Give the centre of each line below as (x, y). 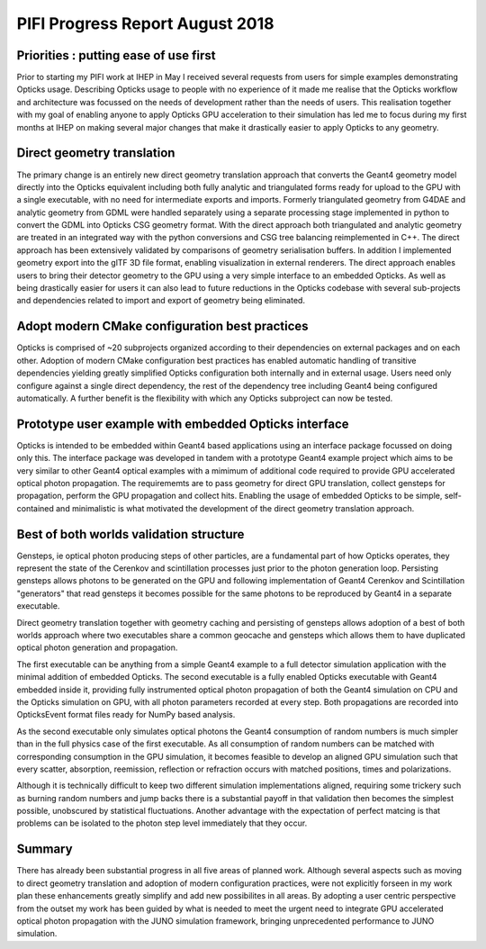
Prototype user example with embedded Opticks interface (183, 424)
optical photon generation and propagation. (97, 647)
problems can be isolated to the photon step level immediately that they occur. (162, 823)
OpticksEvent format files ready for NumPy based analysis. (126, 715)
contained (35, 508)
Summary (45, 850)
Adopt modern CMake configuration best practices (163, 326)
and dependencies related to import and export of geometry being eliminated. (161, 301)
